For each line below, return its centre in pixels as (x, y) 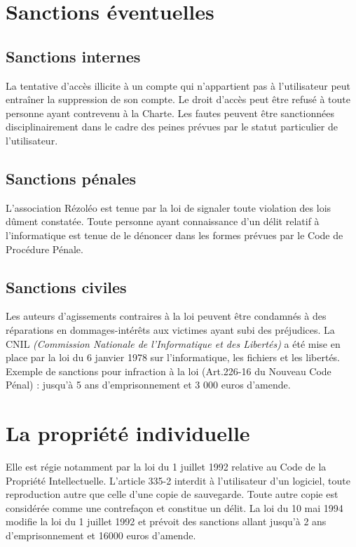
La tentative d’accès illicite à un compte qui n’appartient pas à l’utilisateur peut (178, 85)
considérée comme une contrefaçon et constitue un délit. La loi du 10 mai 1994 (174, 507)
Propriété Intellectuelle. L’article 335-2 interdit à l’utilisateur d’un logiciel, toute (178, 480)
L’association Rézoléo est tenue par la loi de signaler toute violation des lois (169, 207)
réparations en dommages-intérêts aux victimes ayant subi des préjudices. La (170, 329)
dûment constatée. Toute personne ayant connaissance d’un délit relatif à (163, 221)
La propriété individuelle (128, 433)
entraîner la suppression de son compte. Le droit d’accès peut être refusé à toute (178, 99)
